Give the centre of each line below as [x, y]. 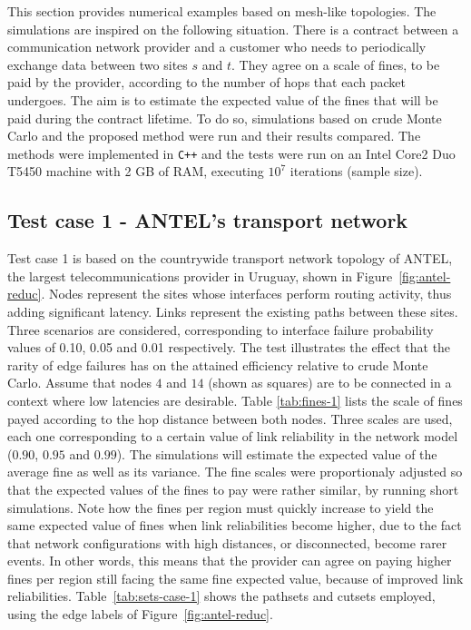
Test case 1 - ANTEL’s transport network [208, 220]
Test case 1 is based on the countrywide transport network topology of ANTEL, [230, 258]
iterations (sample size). [356, 171]
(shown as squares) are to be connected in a [330, 383]
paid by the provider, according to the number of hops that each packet [206, 82]
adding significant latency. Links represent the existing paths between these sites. [233, 311]
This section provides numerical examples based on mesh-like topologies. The [222, 11]
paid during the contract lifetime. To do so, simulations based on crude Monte [225, 118]
